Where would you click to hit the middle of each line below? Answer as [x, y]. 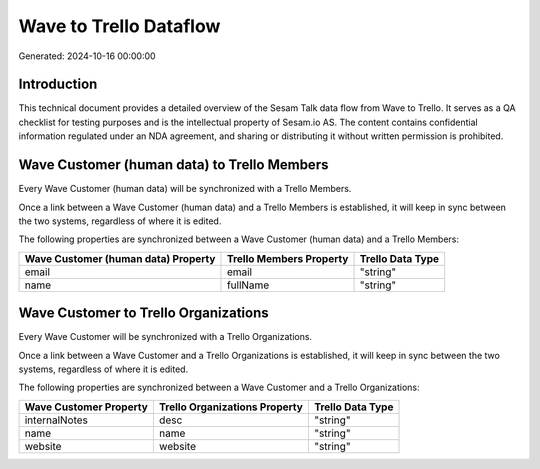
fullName [248, 285]
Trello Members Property [287, 258]
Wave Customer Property [86, 407]
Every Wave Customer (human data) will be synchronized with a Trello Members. [185, 189]
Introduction [58, 84]
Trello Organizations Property [231, 407]
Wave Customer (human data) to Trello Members [173, 165]
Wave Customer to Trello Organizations [143, 313]
